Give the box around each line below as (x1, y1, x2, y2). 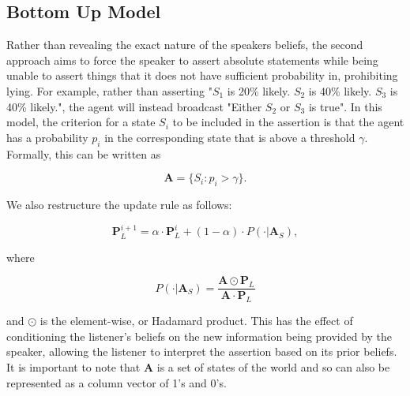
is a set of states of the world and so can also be (156, 359, 390, 375)
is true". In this (308, 98, 382, 114)
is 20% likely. (227, 82, 291, 99)
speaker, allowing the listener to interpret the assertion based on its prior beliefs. (6, 343, 397, 360)
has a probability (6, 129, 88, 145)
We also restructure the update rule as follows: (6, 196, 232, 212)
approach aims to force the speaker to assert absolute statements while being (6, 51, 378, 68)
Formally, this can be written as (6, 145, 161, 162)
